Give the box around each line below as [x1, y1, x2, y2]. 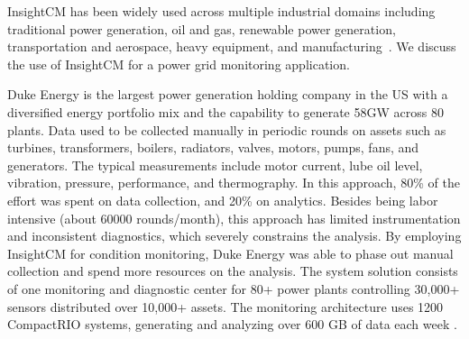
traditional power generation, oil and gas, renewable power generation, [7, 19, 396, 38]
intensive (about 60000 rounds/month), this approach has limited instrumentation [7, 208, 461, 227]
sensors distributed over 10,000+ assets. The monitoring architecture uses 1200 [7, 297, 444, 316]
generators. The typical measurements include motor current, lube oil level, [7, 155, 423, 174]
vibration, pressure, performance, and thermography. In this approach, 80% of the [7, 173, 460, 192]
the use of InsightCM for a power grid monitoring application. [7, 54, 350, 73]
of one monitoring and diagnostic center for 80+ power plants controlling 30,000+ [7, 279, 460, 298]
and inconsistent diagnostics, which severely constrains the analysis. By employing [7, 226, 462, 245]
